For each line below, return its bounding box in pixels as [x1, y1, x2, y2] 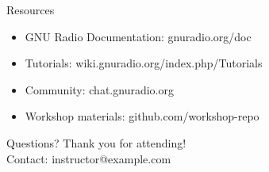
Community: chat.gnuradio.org [25, 81, 174, 97]
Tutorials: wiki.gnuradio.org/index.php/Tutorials [25, 55, 263, 71]
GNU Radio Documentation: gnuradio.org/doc [25, 28, 252, 44]
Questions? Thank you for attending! [6, 134, 186, 151]
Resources [6, 2, 55, 17]
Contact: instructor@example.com [6, 150, 171, 166]
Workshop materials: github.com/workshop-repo [25, 108, 259, 124]
